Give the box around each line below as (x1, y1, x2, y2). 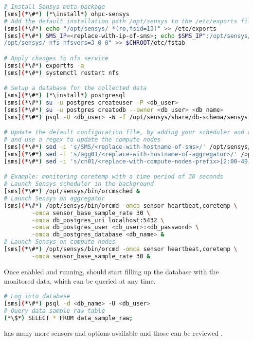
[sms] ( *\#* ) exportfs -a (4, 62, 84, 69)
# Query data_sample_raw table (4, 307, 105, 314)
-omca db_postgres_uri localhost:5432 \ (32, 216, 164, 224)
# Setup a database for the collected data (4, 85, 147, 92)
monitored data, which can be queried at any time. (4, 276, 156, 286)
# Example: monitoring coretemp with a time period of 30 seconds (4, 173, 224, 180)
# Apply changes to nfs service (4, 54, 108, 62)
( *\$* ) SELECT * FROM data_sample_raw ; (4, 314, 133, 322)
